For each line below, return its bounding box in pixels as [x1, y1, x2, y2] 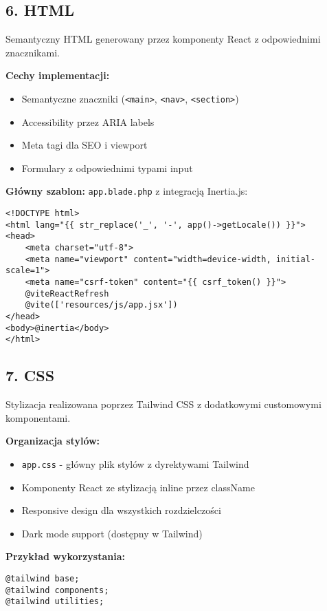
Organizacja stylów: [5, 433, 100, 448]
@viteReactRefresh [25, 288, 109, 299]
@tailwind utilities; [5, 597, 104, 607]
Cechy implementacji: [5, 68, 110, 83]
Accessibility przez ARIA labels [21, 114, 155, 129]
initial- [275, 254, 316, 264]
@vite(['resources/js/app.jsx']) [25, 300, 178, 310]
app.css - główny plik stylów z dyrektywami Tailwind [21, 456, 249, 471]
